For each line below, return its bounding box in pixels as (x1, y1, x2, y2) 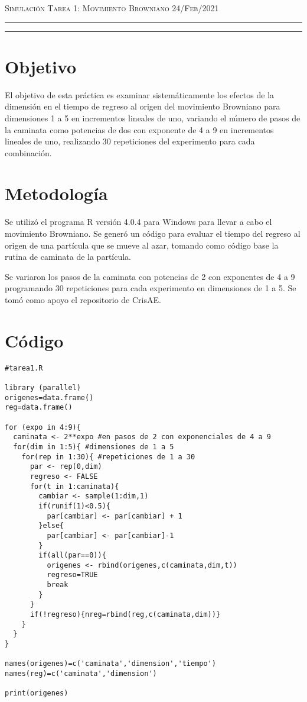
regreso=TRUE (47, 571, 98, 579)
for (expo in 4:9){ (5, 423, 81, 431)
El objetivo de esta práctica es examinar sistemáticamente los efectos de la (5, 88, 275, 101)
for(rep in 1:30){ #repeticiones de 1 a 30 (21, 452, 195, 461)
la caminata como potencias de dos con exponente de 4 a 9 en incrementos (5, 123, 274, 136)
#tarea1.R (5, 363, 43, 372)
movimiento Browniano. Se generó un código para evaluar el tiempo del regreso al (5, 227, 301, 239)
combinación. (5, 146, 52, 159)
